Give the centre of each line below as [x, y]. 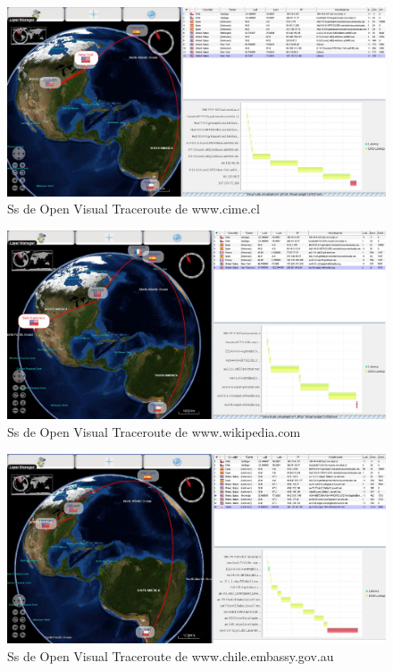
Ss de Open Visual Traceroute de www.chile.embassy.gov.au [171, 655]
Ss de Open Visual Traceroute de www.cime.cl [134, 209]
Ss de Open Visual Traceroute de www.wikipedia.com [154, 431]
